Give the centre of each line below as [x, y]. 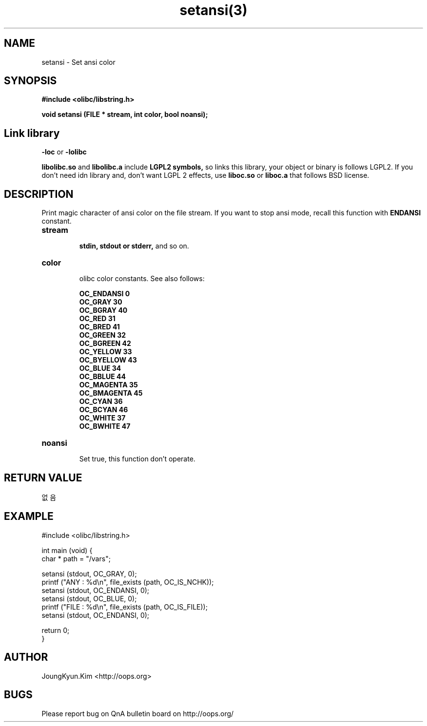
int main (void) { [67, 550]
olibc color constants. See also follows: [142, 279]
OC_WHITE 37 [102, 418]
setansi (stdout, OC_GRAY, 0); [89, 573]
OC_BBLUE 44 [102, 377]
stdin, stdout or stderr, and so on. [134, 246]
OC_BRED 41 [99, 327]
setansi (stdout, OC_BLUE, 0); [89, 598]
